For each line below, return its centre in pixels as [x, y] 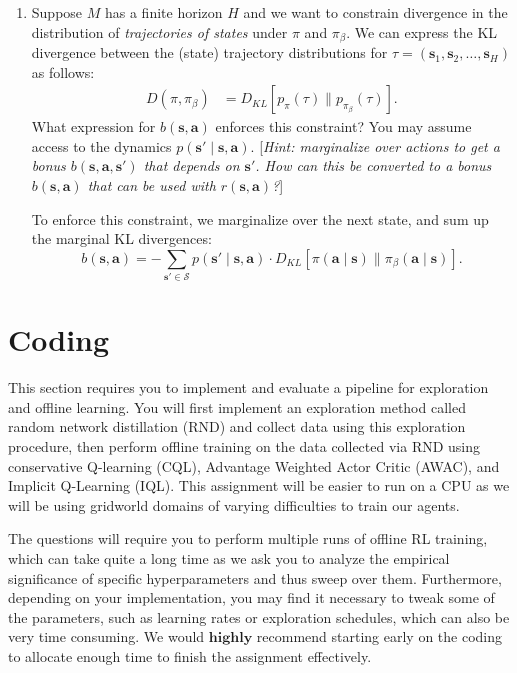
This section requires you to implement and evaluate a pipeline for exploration [248, 387]
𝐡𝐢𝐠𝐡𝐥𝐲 [230, 638]
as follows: [63, 71]
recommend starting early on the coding [379, 636]
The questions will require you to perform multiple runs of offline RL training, [248, 538]
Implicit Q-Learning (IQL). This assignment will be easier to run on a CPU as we [259, 485]
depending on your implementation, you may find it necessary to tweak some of [251, 597]
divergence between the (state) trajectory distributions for [209, 52]
